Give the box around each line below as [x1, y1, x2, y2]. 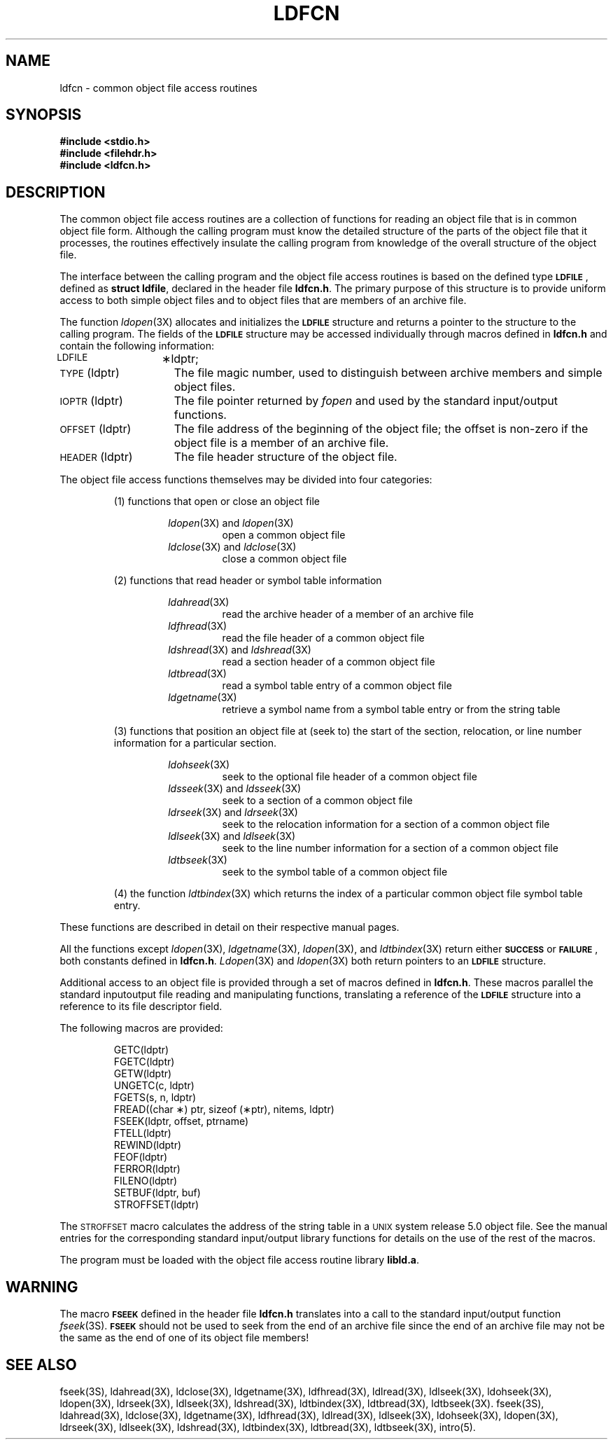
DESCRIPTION [6, 183, 106, 201]
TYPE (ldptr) [59, 366, 120, 380]
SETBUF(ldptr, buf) [113, 1187, 201, 1199]
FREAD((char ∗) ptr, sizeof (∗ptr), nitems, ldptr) [113, 1103, 334, 1116]
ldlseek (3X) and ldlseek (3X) [168, 830, 296, 843]
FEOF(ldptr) [113, 1151, 168, 1163]
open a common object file [222, 529, 346, 541]
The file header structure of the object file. [174, 450, 397, 464]
